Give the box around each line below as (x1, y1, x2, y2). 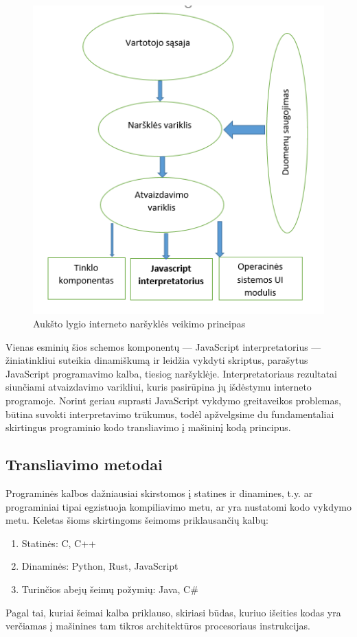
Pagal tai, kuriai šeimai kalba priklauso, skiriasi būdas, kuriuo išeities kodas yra (5, 605, 341, 619)
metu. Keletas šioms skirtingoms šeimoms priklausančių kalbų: (5, 513, 268, 527)
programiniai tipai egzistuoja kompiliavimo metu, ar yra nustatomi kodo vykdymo (5, 499, 352, 513)
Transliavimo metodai (5, 454, 163, 475)
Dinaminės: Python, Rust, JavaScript (21, 559, 178, 573)
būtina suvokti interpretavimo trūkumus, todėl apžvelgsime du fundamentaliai (5, 406, 334, 421)
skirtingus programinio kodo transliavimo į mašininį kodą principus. (5, 420, 291, 435)
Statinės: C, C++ (21, 535, 96, 550)
